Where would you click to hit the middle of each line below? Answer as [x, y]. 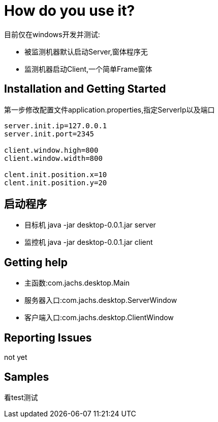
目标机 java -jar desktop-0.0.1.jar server [90, 225]
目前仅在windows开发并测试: [52, 34]
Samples [27, 377]
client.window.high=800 [51, 150]
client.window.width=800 [53, 158]
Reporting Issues [48, 337]
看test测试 [21, 397]
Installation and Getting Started [85, 89]
